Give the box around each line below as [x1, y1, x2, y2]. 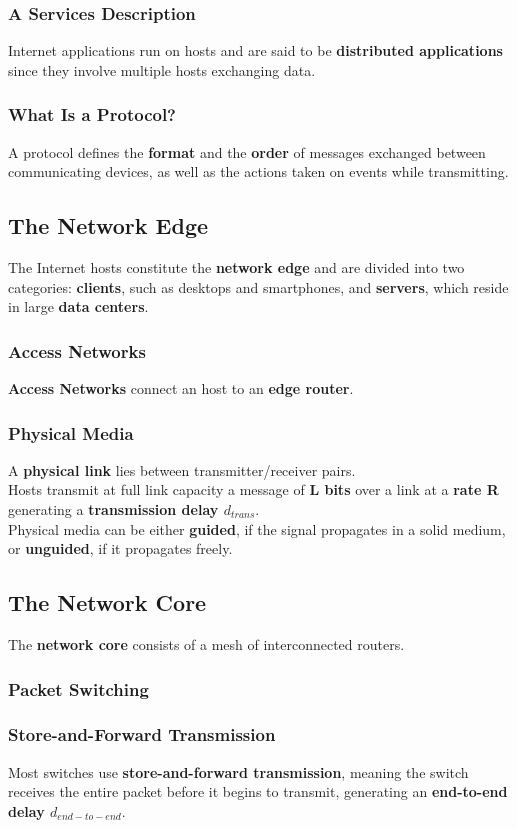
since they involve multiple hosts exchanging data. [8, 59, 316, 80]
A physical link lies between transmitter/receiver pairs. [8, 459, 356, 480]
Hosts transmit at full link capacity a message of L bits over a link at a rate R [8, 479, 499, 500]
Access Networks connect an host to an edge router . [8, 378, 354, 399]
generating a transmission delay [8, 499, 219, 520]
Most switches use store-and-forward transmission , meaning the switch [8, 761, 469, 782]
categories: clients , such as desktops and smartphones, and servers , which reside [8, 276, 509, 297]
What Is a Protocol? [8, 102, 176, 127]
